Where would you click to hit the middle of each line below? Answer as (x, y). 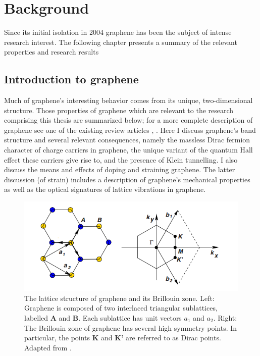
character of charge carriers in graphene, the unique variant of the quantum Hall (128, 150)
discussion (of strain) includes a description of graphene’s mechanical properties (127, 179)
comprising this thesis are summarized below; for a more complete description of (128, 120)
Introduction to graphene (71, 79)
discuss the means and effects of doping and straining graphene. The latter (120, 169)
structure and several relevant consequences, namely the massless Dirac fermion (127, 140)
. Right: (225, 317)
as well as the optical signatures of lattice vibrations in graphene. (105, 189)
